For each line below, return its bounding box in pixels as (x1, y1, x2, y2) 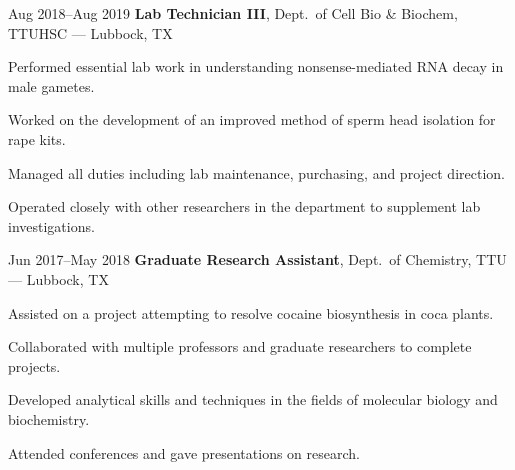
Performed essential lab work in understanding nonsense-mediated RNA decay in (8, 56, 504, 77)
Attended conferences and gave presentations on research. (8, 442, 360, 463)
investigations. (8, 215, 95, 236)
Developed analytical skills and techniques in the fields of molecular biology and (8, 389, 498, 410)
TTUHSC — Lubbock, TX (8, 22, 173, 43)
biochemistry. (8, 408, 90, 429)
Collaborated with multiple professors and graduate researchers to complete (8, 336, 472, 357)
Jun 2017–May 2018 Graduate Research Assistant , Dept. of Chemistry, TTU (8, 249, 507, 270)
